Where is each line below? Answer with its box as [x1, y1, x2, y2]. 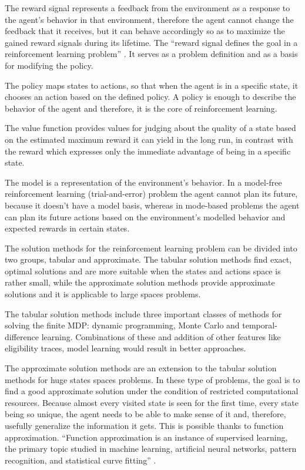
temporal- [242, 319, 277, 331]
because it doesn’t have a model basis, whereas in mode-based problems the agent [5, 199, 300, 211]
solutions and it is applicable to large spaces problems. [5, 288, 201, 300]
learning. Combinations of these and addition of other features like [41, 330, 281, 343]
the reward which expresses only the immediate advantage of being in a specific [5, 145, 291, 157]
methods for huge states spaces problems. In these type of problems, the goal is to [5, 373, 300, 385]
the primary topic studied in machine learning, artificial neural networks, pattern [5, 442, 297, 455]
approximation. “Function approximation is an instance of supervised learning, [5, 431, 288, 443]
